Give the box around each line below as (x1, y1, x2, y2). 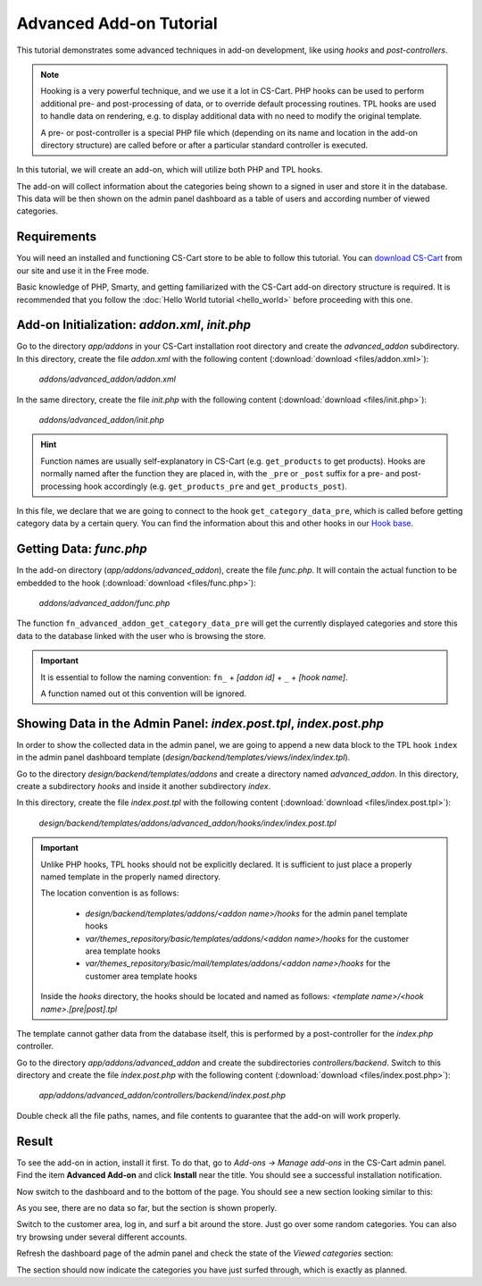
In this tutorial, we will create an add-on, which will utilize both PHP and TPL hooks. (16, 164, 323, 175)
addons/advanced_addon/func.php (38, 598, 170, 609)
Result (16, 1133, 54, 1148)
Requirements (16, 229, 97, 245)
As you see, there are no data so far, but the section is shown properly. (16, 1202, 278, 1213)
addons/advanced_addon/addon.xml (38, 374, 176, 384)
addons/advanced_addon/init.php (38, 415, 165, 424)
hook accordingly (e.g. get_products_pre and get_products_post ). (83, 481, 347, 492)
